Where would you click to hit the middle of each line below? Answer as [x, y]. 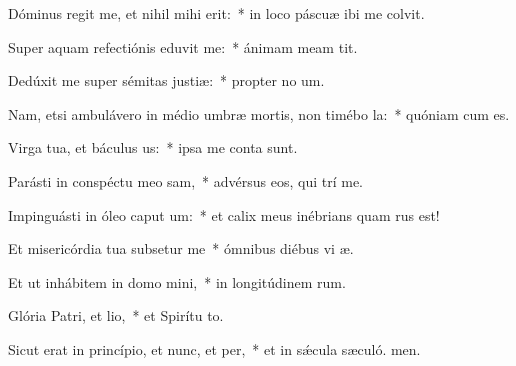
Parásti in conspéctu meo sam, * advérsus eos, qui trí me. [186, 180]
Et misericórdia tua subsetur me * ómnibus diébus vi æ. [181, 248]
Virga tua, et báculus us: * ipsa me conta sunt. [153, 147]
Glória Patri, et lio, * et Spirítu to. [116, 315]
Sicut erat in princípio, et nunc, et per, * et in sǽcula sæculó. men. [214, 348]
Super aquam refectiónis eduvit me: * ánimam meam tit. [183, 46]
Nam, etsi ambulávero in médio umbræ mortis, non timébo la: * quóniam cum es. [259, 113]
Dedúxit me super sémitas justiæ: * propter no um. [166, 80]
